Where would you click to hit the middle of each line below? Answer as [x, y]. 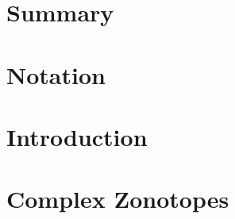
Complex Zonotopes [118, 199]
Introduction [77, 136]
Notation [56, 74]
